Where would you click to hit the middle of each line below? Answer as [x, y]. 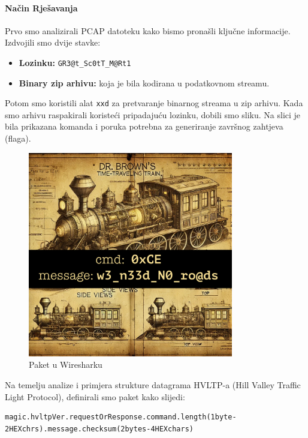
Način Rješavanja [41, 7]
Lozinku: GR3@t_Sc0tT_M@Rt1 [75, 62]
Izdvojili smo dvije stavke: [53, 42]
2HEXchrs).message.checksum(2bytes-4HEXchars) [99, 429]
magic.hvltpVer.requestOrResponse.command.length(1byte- [121, 417]
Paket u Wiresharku [66, 364]
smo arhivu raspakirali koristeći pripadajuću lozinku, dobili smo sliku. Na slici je [153, 114]
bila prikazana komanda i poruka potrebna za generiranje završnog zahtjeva [144, 126]
